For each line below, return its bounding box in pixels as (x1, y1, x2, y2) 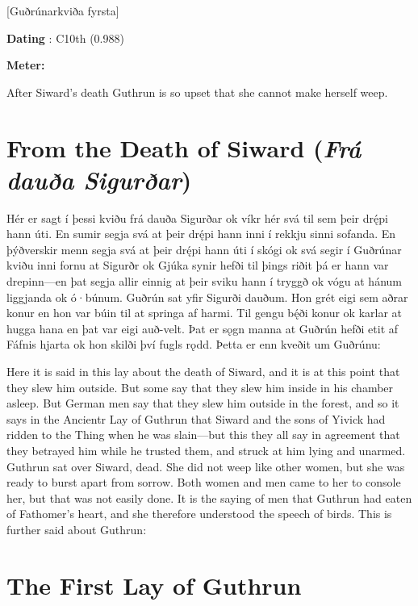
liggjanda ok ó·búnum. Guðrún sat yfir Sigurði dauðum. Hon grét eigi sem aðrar (6, 288, 408, 305)
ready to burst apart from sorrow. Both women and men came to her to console (6, 474, 401, 491)
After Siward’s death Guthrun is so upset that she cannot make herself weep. (6, 83, 388, 100)
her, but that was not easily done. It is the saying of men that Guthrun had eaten (6, 489, 412, 506)
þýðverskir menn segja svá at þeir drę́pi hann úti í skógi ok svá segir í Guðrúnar (6, 240, 402, 257)
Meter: (6, 56, 45, 73)
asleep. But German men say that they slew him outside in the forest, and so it (6, 395, 399, 412)
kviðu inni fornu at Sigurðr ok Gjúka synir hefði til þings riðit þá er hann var (6, 257, 389, 274)
